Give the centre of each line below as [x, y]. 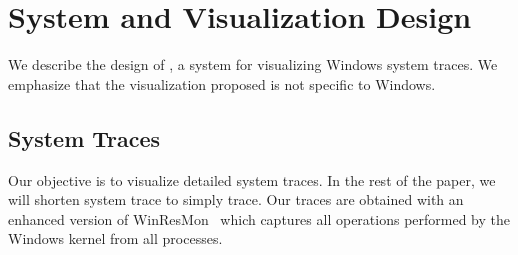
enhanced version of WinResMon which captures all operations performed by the [259, 218]
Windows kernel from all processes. [115, 238]
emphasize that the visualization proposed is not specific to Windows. [222, 83]
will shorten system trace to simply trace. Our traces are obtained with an [236, 199]
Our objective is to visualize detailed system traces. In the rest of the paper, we [252, 179]
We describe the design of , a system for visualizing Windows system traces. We [253, 64]
